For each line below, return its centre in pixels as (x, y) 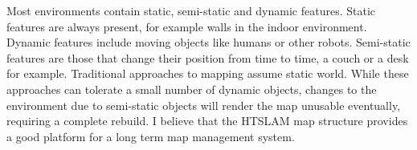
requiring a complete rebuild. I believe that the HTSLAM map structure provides (207, 121)
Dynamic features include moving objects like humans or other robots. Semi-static (208, 42)
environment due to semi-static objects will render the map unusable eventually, (204, 105)
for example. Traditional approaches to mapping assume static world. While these (208, 73)
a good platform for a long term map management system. (151, 136)
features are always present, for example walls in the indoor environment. (187, 26)
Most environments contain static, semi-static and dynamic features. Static (191, 10)
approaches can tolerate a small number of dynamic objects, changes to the (192, 89)
